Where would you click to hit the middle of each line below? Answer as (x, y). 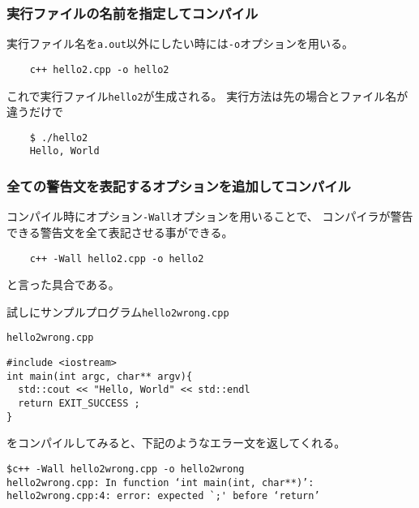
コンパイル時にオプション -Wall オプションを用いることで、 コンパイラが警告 (210, 216)
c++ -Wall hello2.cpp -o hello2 (117, 258)
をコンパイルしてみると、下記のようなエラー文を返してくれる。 (176, 443)
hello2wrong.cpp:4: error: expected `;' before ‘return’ (163, 496)
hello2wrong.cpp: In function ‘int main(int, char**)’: (160, 482)
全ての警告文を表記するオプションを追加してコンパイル (179, 186)
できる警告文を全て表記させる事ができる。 (120, 232)
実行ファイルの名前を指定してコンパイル (133, 13)
